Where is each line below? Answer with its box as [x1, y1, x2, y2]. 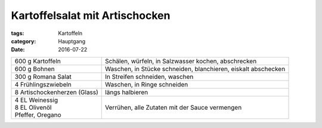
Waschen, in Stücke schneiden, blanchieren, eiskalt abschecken [105, 65, 286, 73]
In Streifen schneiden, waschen [105, 72, 194, 81]
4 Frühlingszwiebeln [14, 80, 72, 88]
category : [11, 37, 36, 44]
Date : [11, 46, 25, 53]
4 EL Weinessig [14, 95, 58, 104]
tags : [11, 30, 24, 37]
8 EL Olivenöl [14, 103, 52, 111]
